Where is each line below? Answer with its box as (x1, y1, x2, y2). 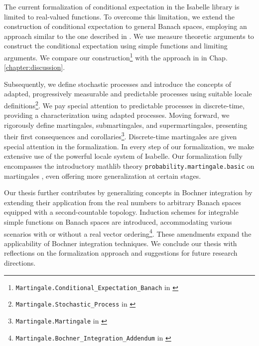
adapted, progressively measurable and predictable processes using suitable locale (4, 88, 252, 99)
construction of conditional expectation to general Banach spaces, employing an (4, 21, 247, 31)
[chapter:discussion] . (4, 62, 65, 72)
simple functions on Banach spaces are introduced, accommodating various (4, 216, 232, 227)
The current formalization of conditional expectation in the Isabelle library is (4, 1, 240, 11)
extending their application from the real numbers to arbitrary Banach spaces (4, 197, 241, 207)
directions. (4, 257, 36, 268)
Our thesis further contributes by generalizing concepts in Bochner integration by (4, 187, 253, 198)
